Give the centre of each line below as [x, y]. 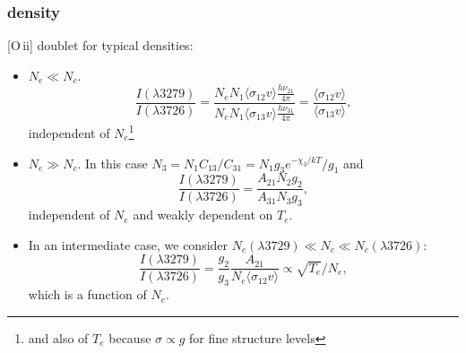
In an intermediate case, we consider [128, 244]
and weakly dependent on [203, 215]
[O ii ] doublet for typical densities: [100, 45]
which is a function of [87, 294]
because [130, 337]
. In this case [112, 163]
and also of [58, 337]
